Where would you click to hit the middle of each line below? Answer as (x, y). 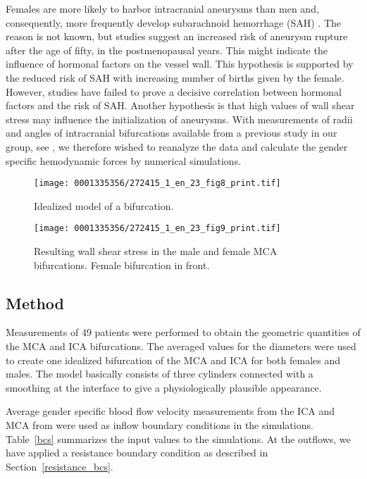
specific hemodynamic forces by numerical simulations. (124, 160)
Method (35, 303)
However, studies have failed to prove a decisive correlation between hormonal (174, 91)
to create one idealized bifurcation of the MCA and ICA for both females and (173, 360)
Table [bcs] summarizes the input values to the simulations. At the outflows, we (178, 438)
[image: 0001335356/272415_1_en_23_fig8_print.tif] (157, 183)
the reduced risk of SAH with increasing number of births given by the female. (175, 77)
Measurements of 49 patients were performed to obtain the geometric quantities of (183, 332)
